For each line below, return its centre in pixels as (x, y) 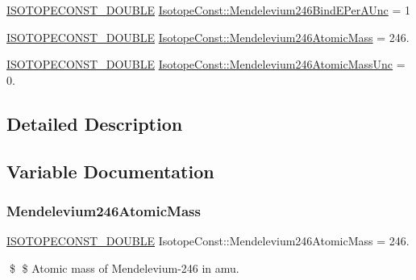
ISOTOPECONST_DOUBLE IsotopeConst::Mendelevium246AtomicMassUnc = (206, 64)
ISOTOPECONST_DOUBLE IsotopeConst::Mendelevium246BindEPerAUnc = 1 (208, 10)
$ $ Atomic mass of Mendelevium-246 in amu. (124, 267)
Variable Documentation (110, 171)
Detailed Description (95, 123)
